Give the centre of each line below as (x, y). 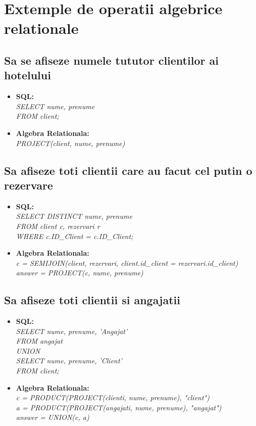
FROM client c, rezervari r (58, 226)
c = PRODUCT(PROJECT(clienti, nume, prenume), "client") (113, 397)
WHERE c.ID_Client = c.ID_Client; (74, 236)
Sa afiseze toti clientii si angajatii (92, 300)
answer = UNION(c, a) (53, 417)
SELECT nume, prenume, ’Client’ (69, 361)
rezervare (29, 185)
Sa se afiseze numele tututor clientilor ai (111, 60)
